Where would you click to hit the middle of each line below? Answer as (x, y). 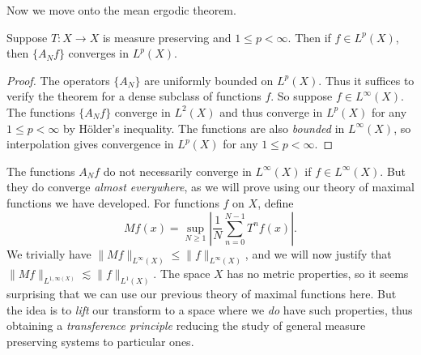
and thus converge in (271, 111)
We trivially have (49, 253)
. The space (182, 274)
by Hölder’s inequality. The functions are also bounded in (204, 128)
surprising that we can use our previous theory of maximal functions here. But (202, 294)
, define (276, 202)
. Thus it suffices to (366, 80)
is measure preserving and (167, 37)
